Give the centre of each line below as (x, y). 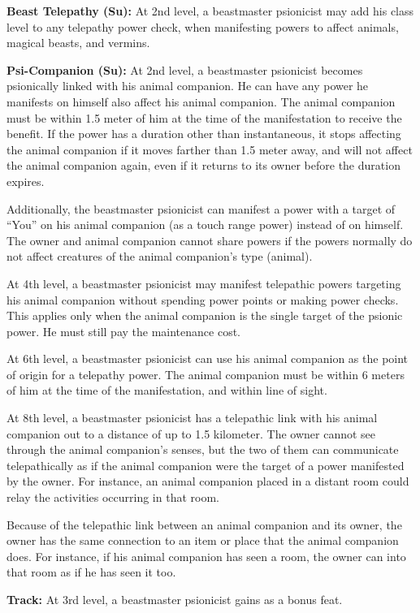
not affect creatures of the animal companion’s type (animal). (160, 256)
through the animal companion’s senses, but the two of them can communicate (203, 449)
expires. (26, 181)
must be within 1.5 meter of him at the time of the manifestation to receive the (204, 117)
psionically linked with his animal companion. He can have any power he (188, 86)
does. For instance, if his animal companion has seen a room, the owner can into (206, 556)
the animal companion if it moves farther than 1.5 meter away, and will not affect (210, 149)
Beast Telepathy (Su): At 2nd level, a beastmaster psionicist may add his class (210, 11)
